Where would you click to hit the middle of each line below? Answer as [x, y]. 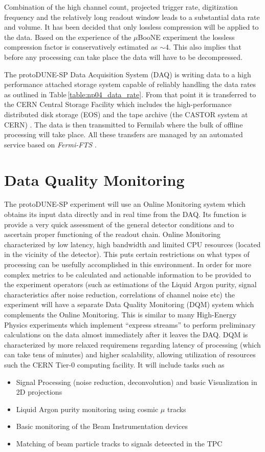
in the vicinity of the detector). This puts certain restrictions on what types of [127, 254]
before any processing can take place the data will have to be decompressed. [123, 57]
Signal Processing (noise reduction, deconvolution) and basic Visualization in [137, 382]
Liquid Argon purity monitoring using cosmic [87, 409]
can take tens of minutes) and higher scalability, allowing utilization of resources [130, 354]
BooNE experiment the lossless [186, 37]
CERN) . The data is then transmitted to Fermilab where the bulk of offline [124, 124]
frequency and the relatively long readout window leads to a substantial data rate [132, 17]
